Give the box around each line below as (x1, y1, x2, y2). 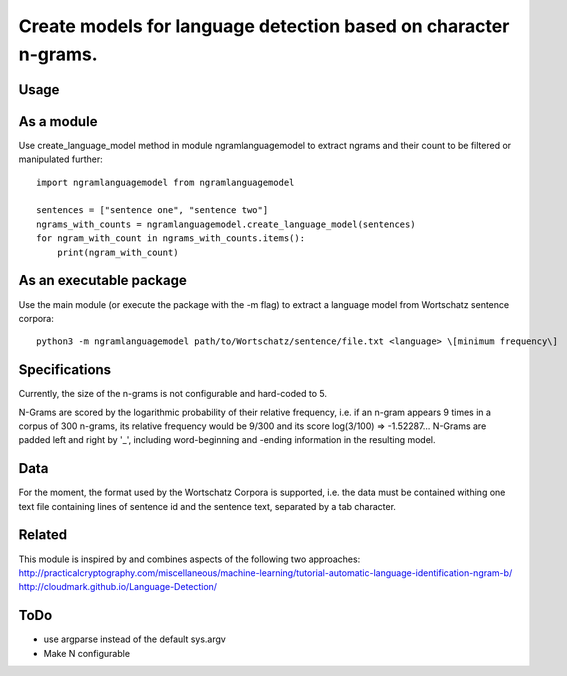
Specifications (18, 361, 112, 379)
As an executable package (18, 272, 187, 289)
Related (18, 526, 68, 544)
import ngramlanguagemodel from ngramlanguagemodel (36, 176, 295, 188)
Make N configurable (43, 647, 130, 659)
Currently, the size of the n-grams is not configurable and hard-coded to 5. (18, 388, 327, 400)
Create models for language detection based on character (18, 15, 510, 37)
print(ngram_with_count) (56, 246, 179, 258)
